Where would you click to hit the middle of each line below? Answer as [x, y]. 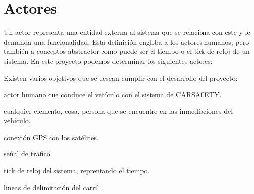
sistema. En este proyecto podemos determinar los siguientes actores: [108, 61]
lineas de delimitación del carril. [52, 187]
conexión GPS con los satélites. [51, 137]
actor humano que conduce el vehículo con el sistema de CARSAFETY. [113, 94]
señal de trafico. [28, 154]
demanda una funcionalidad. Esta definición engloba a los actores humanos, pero [127, 41]
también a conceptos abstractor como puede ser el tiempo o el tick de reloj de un [127, 51]
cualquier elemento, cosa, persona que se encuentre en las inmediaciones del [119, 111]
